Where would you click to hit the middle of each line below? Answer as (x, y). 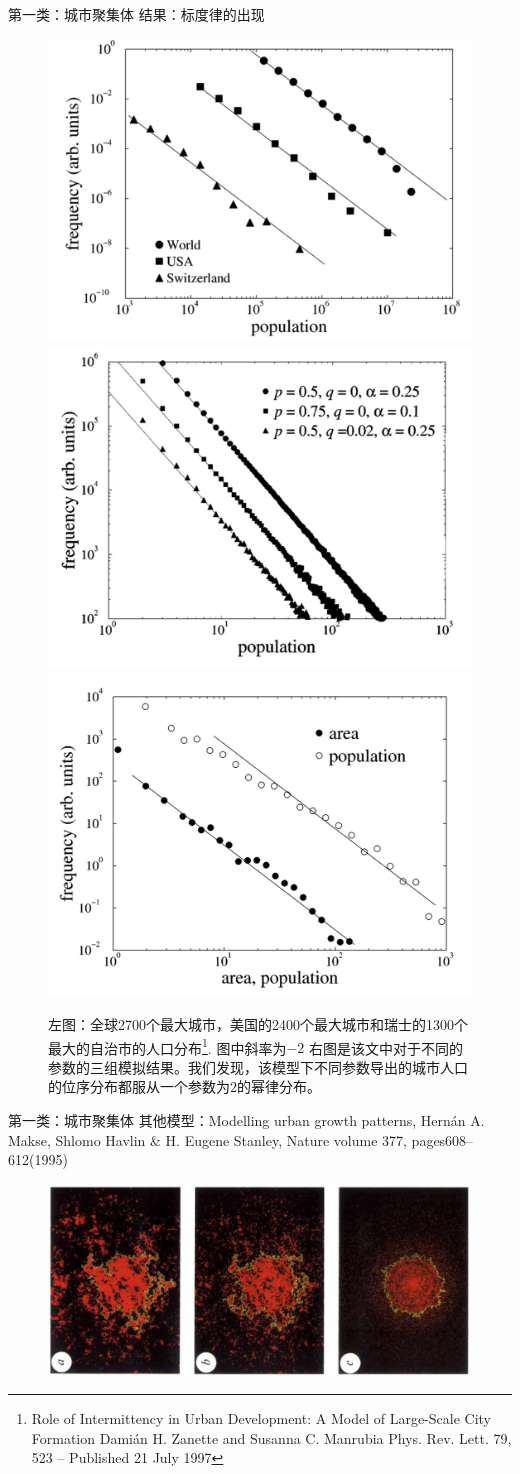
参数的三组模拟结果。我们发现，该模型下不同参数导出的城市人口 (258, 1066)
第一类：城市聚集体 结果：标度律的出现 (136, 14)
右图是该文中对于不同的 (385, 1047)
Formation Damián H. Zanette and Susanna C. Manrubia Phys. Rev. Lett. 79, (271, 1437)
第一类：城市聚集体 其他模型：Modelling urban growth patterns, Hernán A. (246, 1120)
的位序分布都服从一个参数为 (139, 1086)
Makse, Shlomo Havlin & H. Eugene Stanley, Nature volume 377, (207, 1139)
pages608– (442, 1139)
